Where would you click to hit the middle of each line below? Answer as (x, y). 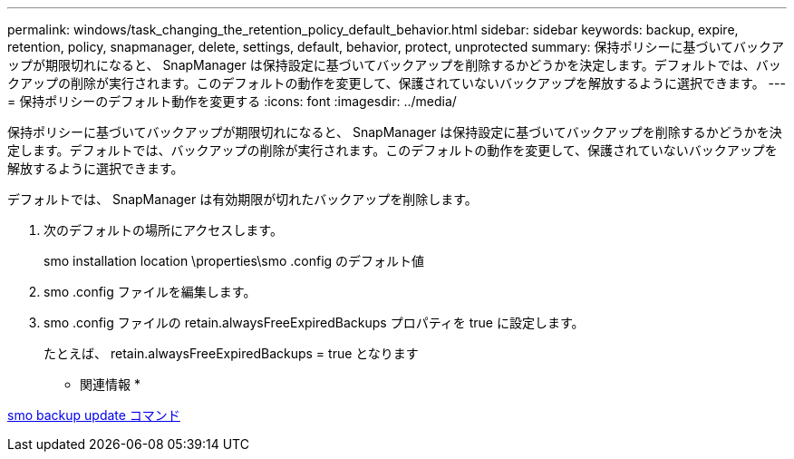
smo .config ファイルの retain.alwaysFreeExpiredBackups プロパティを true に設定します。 (314, 322)
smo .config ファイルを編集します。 (150, 292)
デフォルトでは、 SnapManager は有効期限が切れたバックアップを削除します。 (242, 199)
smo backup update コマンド (94, 415)
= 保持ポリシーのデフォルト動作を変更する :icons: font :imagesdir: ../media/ (232, 101)
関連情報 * (110, 384)
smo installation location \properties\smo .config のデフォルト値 (234, 261)
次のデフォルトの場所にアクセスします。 (163, 230)
